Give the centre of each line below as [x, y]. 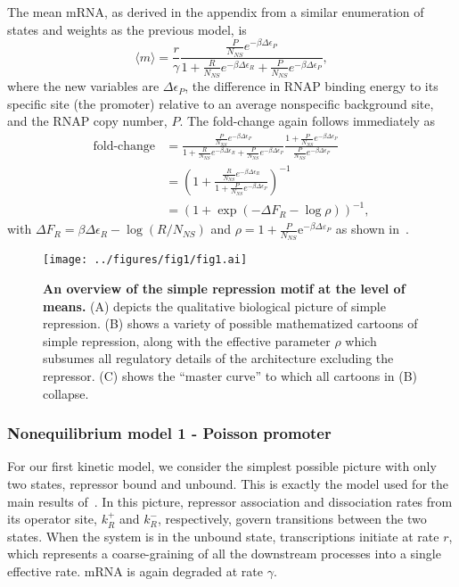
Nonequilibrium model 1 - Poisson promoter [169, 433]
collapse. [66, 393]
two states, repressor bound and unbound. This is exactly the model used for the [228, 484]
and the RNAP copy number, [87, 121]
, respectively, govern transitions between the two [292, 519]
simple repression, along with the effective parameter [187, 340]
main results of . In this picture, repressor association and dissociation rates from [230, 501]
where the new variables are [83, 86]
